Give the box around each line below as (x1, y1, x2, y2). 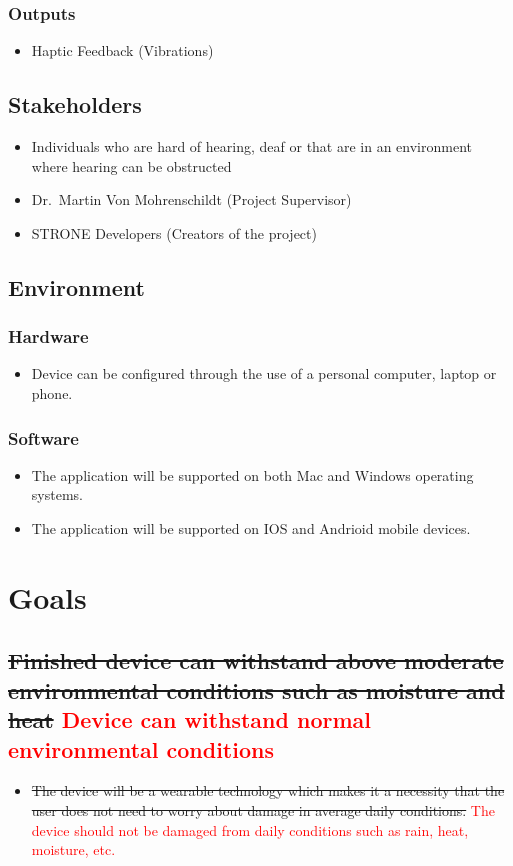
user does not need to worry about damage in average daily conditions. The (31, 799, 495, 820)
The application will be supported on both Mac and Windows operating (31, 464, 474, 485)
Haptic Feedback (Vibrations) (31, 40, 214, 61)
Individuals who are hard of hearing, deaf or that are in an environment (31, 136, 472, 157)
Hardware (8, 324, 89, 349)
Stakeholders (8, 89, 142, 120)
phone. (31, 382, 73, 403)
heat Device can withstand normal (8, 704, 371, 735)
